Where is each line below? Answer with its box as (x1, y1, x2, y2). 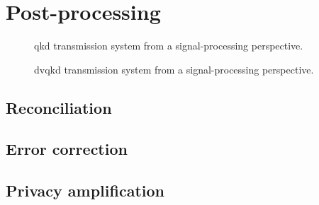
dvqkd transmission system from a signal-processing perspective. (34, 61, 314, 76)
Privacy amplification (6, 180, 164, 201)
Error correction (6, 138, 128, 160)
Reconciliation (6, 96, 112, 118)
